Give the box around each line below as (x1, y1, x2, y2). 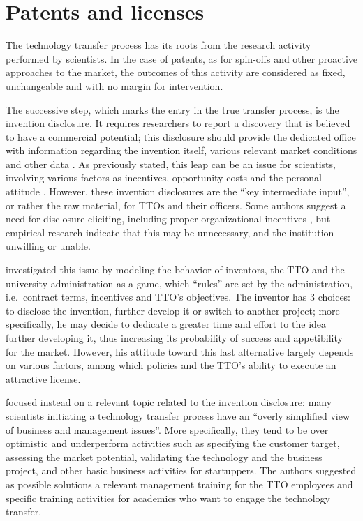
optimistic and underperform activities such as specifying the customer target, (6, 436, 340, 451)
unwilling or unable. (6, 239, 91, 253)
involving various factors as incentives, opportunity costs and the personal (6, 170, 322, 185)
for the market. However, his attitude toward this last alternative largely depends (6, 344, 354, 358)
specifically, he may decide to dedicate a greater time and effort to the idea (6, 317, 327, 331)
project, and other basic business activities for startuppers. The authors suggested (6, 463, 357, 478)
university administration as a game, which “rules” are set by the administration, (6, 275, 353, 290)
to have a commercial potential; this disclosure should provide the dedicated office (6, 129, 356, 144)
